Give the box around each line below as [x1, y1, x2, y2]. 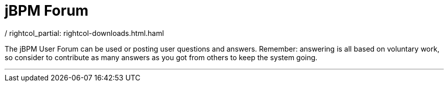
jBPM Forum [5, 2, 89, 19]
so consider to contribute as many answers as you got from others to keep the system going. [5, 53, 318, 62]
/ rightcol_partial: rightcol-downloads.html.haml [5, 28, 164, 37]
